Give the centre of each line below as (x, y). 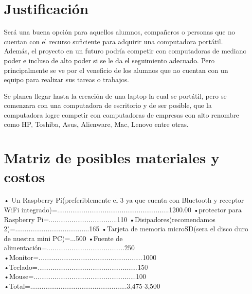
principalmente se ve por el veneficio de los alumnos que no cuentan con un (116, 70)
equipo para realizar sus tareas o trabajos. (67, 79)
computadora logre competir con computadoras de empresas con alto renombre (122, 114)
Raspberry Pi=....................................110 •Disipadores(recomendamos (110, 219)
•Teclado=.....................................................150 (76, 267)
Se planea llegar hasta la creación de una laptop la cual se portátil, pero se (115, 95)
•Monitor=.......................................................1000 (80, 257)
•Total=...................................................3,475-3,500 (82, 285)
